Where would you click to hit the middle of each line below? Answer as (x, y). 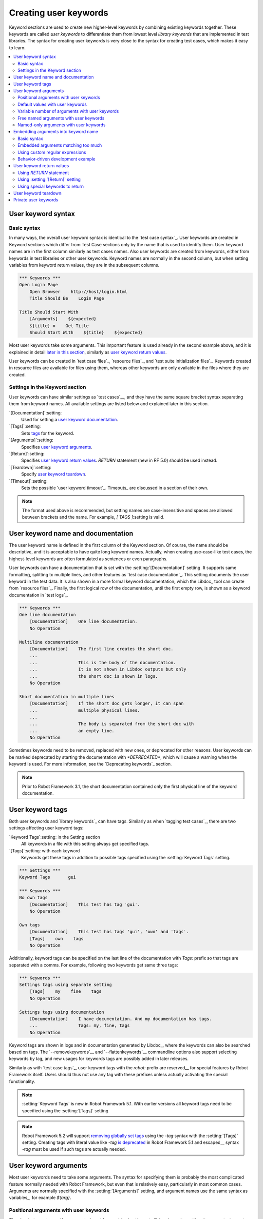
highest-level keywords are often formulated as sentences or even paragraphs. (88, 559)
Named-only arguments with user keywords (62, 125)
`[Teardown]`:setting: (30, 467)
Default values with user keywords (52, 104)
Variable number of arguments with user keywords (68, 111)
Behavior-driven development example (56, 159)
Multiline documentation (49, 642)
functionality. (22, 1081)
